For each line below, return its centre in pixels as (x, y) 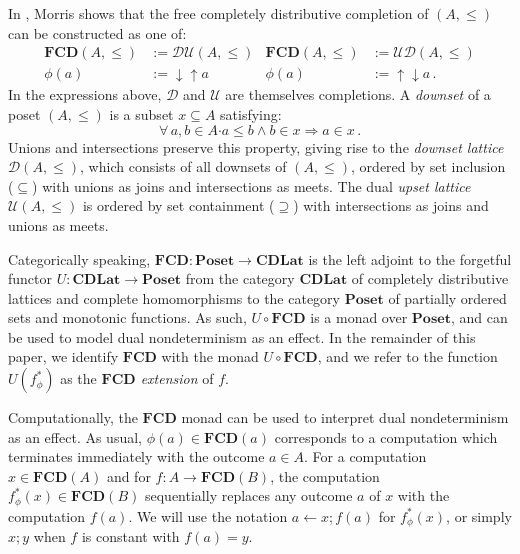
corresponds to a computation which (386, 436)
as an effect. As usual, (75, 436)
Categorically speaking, (79, 258)
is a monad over (359, 317)
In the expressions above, (85, 94)
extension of (177, 378)
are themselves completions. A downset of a (358, 94)
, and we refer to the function (407, 356)
